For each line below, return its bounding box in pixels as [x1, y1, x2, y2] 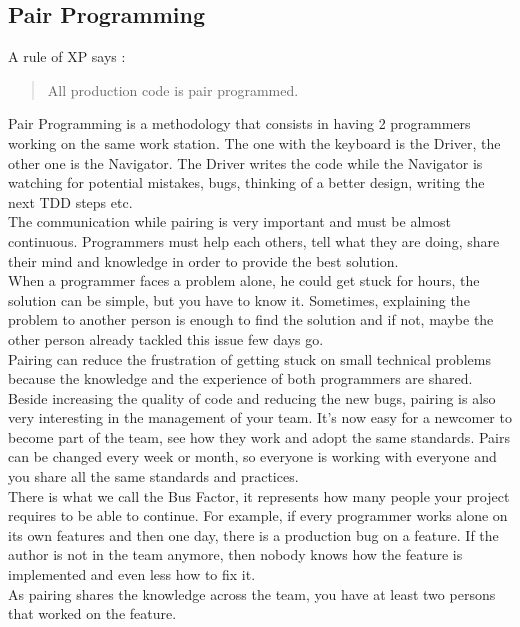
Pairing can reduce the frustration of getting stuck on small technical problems [8, 348, 491, 369]
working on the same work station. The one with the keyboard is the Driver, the [8, 132, 501, 153]
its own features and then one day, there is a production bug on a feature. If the [8, 524, 499, 545]
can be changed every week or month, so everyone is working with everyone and [8, 446, 497, 467]
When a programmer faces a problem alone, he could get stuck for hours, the [8, 270, 480, 291]
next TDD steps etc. [8, 191, 133, 212]
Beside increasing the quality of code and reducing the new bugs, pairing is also [8, 387, 496, 408]
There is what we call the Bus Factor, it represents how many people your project [8, 485, 510, 506]
